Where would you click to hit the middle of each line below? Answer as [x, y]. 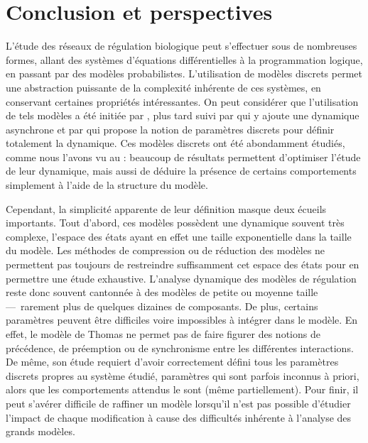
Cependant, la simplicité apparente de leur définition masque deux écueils [166, 208]
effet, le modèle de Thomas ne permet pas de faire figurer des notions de [163, 334]
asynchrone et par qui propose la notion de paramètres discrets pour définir [170, 129]
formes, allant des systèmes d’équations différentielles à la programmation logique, [184, 59]
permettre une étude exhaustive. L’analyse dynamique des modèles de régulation [181, 278]
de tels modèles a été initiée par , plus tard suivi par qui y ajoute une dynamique [183, 115]
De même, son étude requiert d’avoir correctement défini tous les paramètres [172, 362]
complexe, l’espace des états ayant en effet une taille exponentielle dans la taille [179, 236]
